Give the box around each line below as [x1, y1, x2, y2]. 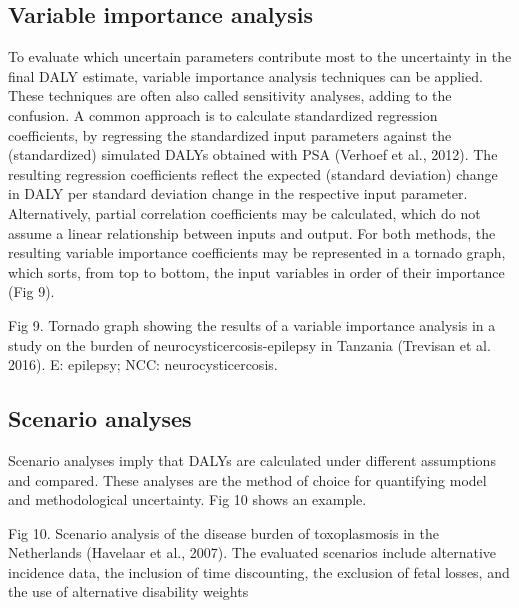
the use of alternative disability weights [8, 581, 249, 602]
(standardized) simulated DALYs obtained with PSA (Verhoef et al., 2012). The [8, 144, 498, 165]
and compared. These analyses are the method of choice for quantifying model [8, 469, 487, 490]
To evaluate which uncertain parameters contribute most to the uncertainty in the [8, 46, 512, 67]
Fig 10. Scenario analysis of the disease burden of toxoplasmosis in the [8, 522, 439, 543]
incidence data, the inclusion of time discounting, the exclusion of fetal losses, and [8, 561, 510, 582]
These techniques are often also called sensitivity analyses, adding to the [8, 85, 452, 106]
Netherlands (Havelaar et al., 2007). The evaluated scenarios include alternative [8, 542, 497, 563]
